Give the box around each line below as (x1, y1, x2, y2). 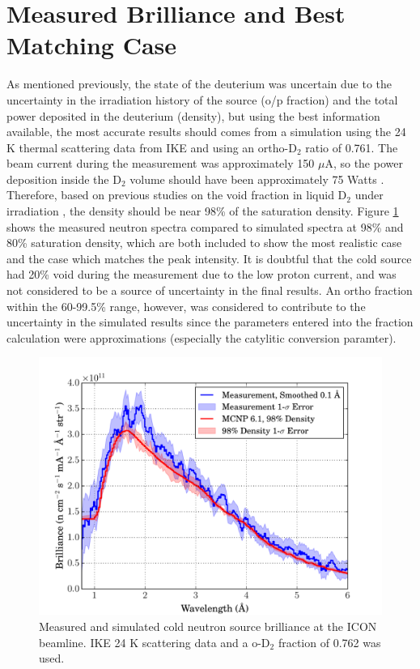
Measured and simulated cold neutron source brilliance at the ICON (39, 618, 377, 634)
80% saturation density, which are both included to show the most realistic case (6, 234, 402, 251)
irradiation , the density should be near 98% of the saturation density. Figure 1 (6, 202, 399, 219)
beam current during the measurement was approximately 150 (6, 155, 315, 172)
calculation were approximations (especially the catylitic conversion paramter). (6, 329, 397, 346)
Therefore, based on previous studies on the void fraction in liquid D (6, 186, 347, 203)
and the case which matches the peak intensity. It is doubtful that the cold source (6, 249, 412, 266)
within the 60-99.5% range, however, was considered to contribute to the (6, 297, 366, 314)
